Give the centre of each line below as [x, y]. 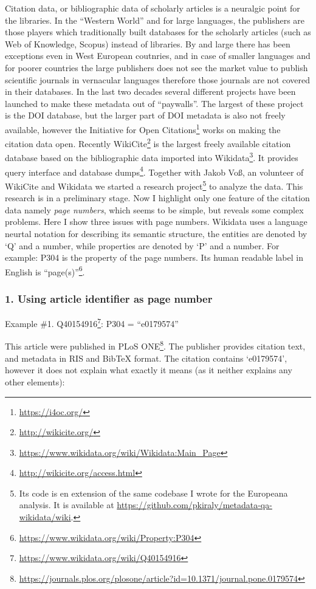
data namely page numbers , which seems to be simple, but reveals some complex [154, 209]
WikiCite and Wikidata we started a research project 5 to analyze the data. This [154, 185]
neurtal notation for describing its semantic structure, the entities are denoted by [156, 233]
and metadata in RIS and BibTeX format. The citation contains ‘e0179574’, [146, 358]
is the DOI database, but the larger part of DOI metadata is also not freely [145, 115]
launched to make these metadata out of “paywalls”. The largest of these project [154, 103]
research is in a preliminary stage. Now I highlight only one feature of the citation [157, 198]
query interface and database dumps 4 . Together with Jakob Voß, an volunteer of [154, 171]
